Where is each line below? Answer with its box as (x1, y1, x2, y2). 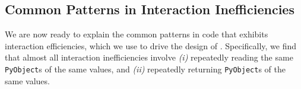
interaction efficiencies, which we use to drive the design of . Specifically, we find (5, 39, 297, 52)
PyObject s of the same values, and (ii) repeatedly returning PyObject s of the (5, 62, 286, 75)
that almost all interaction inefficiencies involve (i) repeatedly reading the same (5, 51, 293, 63)
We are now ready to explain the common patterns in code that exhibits (5, 28, 268, 40)
